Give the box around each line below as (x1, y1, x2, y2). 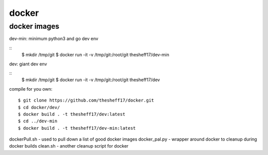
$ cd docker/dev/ (18, 104, 60, 110)
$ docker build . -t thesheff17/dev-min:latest (18, 125, 136, 131)
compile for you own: (9, 86, 53, 92)
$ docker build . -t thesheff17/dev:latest (18, 111, 126, 117)
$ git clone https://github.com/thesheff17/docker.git (18, 98, 154, 103)
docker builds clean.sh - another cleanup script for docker (9, 143, 129, 149)
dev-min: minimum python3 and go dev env (9, 36, 99, 42)
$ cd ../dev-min (18, 118, 58, 124)
